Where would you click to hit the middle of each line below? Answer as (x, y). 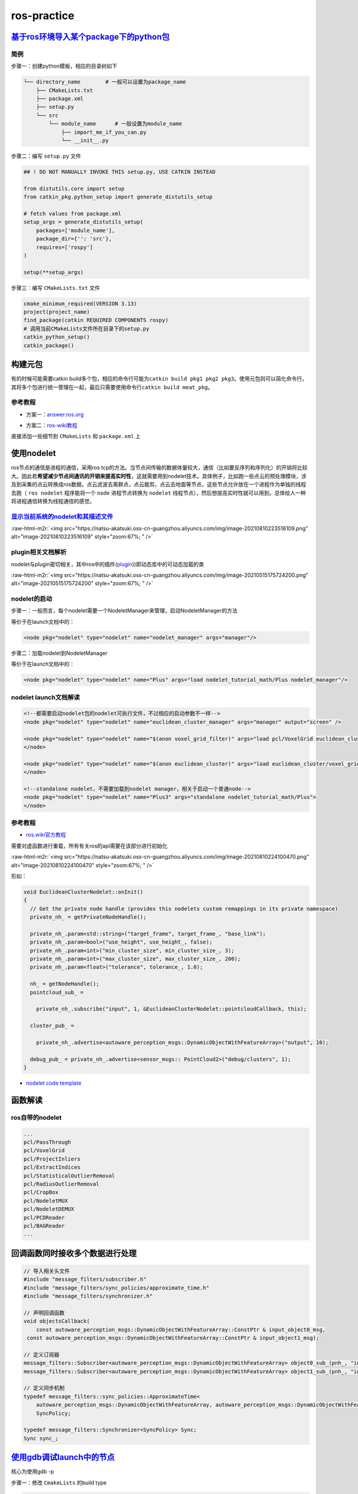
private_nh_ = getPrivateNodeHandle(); (88, 917)
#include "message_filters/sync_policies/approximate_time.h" (116, 1288)
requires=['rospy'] (65, 247)
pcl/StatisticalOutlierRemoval (70, 1175)
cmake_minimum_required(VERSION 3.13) (80, 304)
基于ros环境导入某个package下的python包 (90, 37)
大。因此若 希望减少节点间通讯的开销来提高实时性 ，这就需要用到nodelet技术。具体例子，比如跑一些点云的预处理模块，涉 (159, 476)
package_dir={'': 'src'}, (74, 239)
